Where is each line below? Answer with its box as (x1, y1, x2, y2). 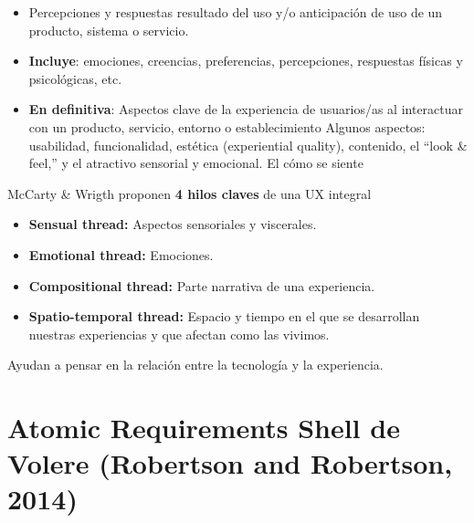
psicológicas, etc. (28, 68, 122, 88)
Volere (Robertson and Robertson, (7, 445, 453, 482)
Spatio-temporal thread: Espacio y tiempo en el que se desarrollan (28, 307, 420, 326)
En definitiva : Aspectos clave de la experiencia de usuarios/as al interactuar (28, 99, 464, 119)
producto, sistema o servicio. (28, 20, 189, 39)
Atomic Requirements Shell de (7, 409, 400, 446)
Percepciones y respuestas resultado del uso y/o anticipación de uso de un (28, 3, 443, 21)
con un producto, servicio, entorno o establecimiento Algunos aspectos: (28, 117, 426, 136)
